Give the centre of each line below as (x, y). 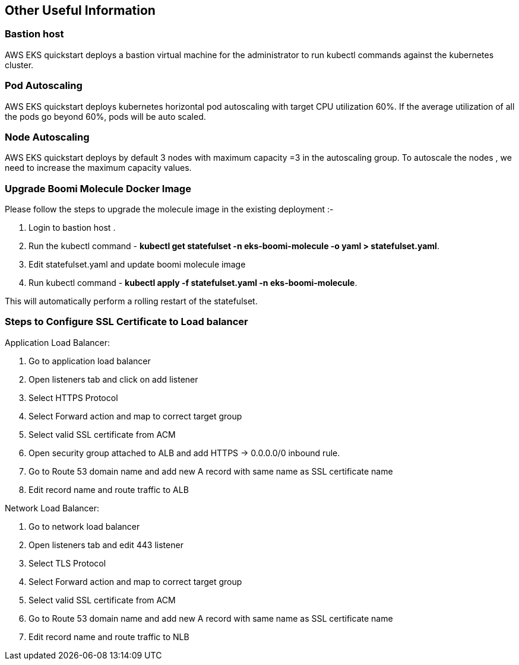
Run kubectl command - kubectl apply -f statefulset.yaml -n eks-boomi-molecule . (193, 283)
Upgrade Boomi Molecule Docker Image (98, 188)
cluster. (19, 65)
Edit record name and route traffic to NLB (109, 637)
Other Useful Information (80, 10)
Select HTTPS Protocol (73, 397)
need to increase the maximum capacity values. (98, 168)
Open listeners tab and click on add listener (113, 379)
